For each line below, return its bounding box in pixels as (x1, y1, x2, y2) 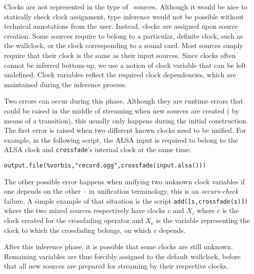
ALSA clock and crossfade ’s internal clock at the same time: (4, 144, 191, 155)
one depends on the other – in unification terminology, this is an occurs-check (4, 186, 239, 196)
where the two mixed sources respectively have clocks (4, 205, 165, 216)
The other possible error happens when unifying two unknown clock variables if (4, 176, 245, 186)
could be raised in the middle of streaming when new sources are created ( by (4, 105, 239, 115)
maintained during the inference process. (4, 79, 127, 89)
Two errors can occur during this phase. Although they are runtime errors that (4, 96, 243, 106)
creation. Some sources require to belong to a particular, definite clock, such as (4, 30, 243, 41)
